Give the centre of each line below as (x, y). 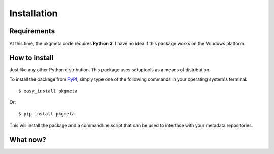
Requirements (32, 31)
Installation (33, 13)
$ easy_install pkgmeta (48, 91)
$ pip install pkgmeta (47, 114)
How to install (31, 57)
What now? (28, 140)
